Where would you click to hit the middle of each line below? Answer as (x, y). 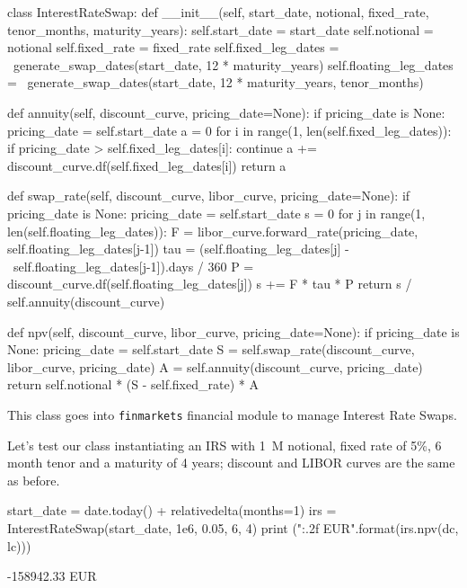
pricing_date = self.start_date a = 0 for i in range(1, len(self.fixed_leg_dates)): (229, 130)
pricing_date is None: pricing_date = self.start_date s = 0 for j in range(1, (216, 213)
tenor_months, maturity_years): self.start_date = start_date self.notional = (220, 29)
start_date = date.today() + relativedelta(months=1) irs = (172, 510)
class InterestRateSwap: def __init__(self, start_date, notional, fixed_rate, (218, 12)
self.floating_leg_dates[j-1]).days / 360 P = (133, 266)
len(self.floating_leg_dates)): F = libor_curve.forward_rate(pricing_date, (213, 231)
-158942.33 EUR (52, 576)
